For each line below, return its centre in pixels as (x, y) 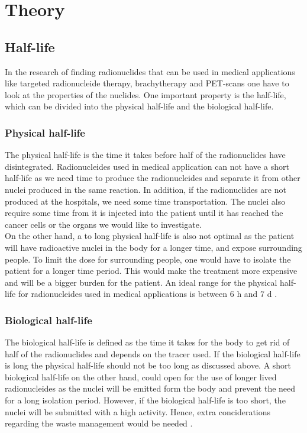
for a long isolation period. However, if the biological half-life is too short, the (145, 400)
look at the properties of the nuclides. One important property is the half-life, (146, 94)
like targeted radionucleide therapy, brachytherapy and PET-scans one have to (147, 83)
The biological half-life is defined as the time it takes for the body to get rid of (147, 342)
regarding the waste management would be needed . (99, 423)
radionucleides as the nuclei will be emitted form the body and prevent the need (150, 388)
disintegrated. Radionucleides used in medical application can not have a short (147, 166)
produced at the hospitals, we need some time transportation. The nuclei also (145, 201)
